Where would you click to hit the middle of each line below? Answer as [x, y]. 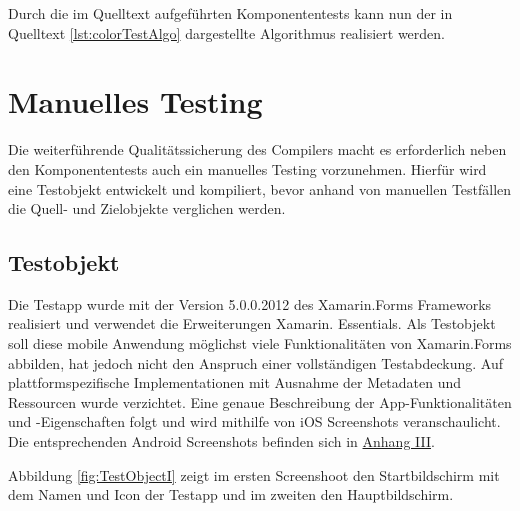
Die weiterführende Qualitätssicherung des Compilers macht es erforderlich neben [257, 149]
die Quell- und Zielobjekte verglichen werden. [147, 208]
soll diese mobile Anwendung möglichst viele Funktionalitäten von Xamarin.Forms [260, 343]
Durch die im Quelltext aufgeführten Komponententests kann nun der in [230, 13]
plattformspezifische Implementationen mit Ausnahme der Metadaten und [234, 382]
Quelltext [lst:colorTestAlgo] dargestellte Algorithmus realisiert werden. [226, 32]
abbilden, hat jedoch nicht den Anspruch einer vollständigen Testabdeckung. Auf [256, 362]
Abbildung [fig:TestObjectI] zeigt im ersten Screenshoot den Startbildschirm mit [254, 474]
